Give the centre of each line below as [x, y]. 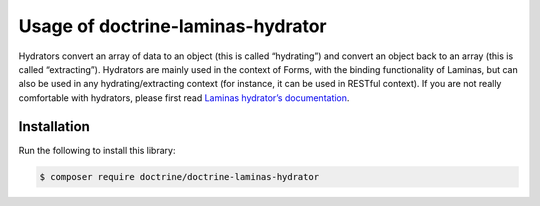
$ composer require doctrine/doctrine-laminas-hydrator [179, 176]
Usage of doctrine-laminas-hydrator [172, 26]
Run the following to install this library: [97, 150]
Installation [54, 126]
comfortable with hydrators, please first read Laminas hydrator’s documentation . [184, 97]
